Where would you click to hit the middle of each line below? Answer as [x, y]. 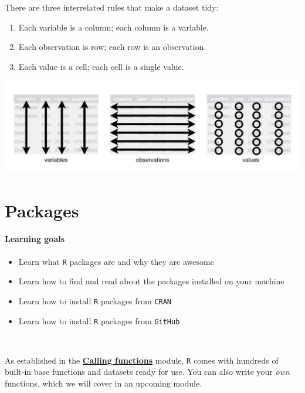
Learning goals [35, 239]
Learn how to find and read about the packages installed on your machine [151, 281]
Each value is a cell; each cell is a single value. [101, 66]
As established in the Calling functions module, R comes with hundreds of [142, 360]
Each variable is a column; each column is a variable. [113, 27]
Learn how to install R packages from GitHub [99, 320]
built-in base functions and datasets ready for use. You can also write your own [147, 372]
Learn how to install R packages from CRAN [95, 300]
